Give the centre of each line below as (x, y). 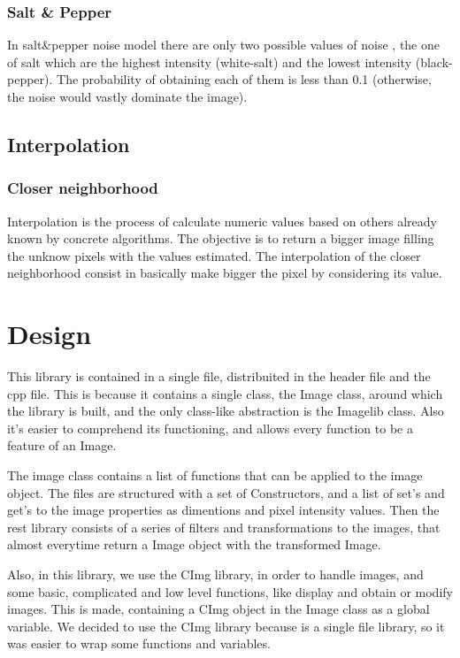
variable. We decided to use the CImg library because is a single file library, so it (226, 626)
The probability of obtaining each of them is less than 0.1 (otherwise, (244, 79)
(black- (434, 61)
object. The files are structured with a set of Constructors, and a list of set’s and (226, 492)
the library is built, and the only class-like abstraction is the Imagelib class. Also (226, 411)
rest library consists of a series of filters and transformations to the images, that (224, 527)
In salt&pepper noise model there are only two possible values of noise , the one (223, 45)
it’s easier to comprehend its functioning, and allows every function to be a (210, 428)
